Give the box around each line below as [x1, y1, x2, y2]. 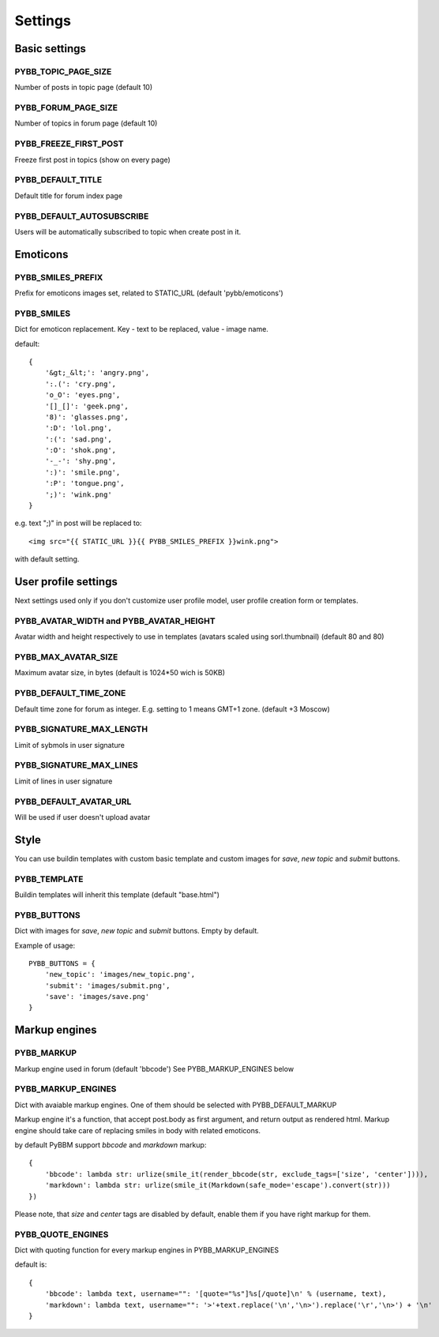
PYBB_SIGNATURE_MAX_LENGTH [14, 723, 148, 734]
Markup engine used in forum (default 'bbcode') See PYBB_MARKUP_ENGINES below [14, 1064, 295, 1073]
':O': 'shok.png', [44, 446, 117, 455]
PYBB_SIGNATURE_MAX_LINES [14, 760, 138, 771]
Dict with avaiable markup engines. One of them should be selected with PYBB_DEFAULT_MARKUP [14, 1100, 337, 1110]
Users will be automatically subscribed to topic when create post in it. [14, 227, 242, 236]
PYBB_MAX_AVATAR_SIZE [14, 652, 118, 663]
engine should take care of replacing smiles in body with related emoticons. [14, 1125, 261, 1135]
